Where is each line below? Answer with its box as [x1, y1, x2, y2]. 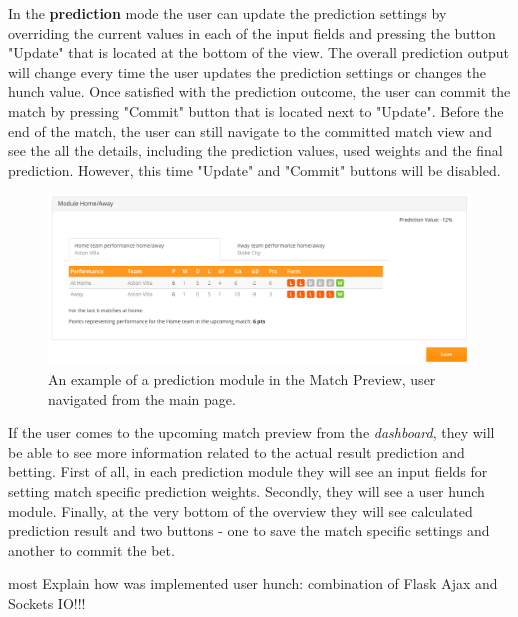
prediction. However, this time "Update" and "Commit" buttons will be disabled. [8, 159, 501, 180]
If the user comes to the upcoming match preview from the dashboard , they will [8, 422, 495, 443]
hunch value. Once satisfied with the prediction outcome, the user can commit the [8, 81, 511, 102]
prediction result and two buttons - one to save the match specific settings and [8, 520, 490, 541]
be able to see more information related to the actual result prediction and [8, 441, 465, 462]
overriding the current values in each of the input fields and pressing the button [8, 22, 496, 43]
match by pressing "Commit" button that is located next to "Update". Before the [8, 100, 504, 121]
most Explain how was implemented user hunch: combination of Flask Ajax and [8, 573, 498, 594]
